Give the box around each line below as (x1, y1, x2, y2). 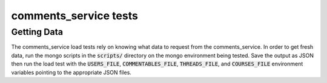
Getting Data (11, 26, 64, 37)
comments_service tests (11, 9, 139, 22)
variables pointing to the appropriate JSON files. (11, 69, 131, 76)
